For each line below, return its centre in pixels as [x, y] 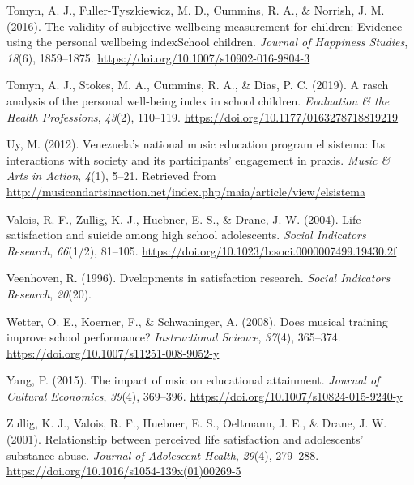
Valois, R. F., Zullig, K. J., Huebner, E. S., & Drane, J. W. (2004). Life [184, 219]
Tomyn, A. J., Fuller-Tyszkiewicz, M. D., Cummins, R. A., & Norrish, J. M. [196, 10]
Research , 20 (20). [49, 293]
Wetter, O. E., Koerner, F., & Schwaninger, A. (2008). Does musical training [197, 321]
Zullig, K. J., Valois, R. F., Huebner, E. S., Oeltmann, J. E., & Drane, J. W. [197, 423]
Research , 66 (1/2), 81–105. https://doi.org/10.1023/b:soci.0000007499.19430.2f [202, 250]
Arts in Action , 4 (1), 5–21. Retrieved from [111, 176]
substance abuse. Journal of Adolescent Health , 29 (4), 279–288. [163, 455]
